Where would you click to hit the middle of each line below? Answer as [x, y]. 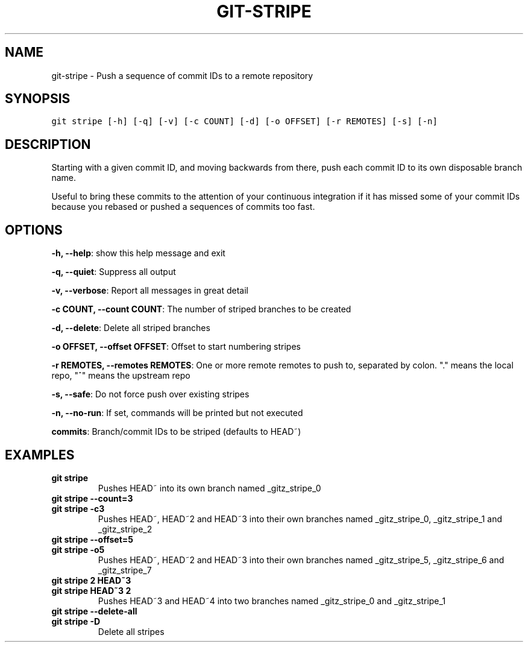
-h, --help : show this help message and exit [138, 253]
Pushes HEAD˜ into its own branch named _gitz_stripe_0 [209, 488]
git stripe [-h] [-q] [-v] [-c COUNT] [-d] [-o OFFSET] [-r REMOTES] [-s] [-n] [244, 122]
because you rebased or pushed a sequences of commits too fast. [183, 207]
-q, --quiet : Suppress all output [114, 272]
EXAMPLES [40, 455]
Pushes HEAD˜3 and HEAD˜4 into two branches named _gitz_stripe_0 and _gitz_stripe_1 [272, 601]
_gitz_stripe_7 [125, 570]
